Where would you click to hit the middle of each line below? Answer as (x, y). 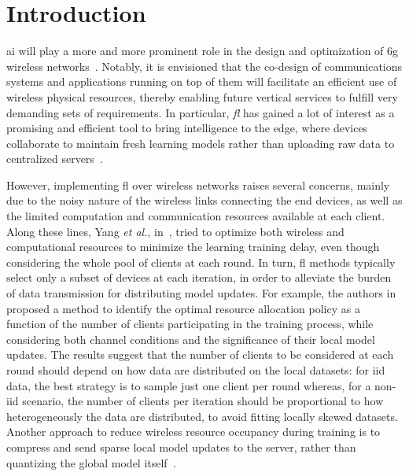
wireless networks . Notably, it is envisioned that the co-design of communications (204, 66)
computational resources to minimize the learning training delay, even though (193, 247)
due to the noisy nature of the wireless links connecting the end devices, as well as (204, 200)
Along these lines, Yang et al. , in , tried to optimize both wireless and (175, 231)
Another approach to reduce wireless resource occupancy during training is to (193, 432)
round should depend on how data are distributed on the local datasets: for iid (196, 370)
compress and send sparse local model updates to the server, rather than (181, 446)
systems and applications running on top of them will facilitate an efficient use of (202, 81)
